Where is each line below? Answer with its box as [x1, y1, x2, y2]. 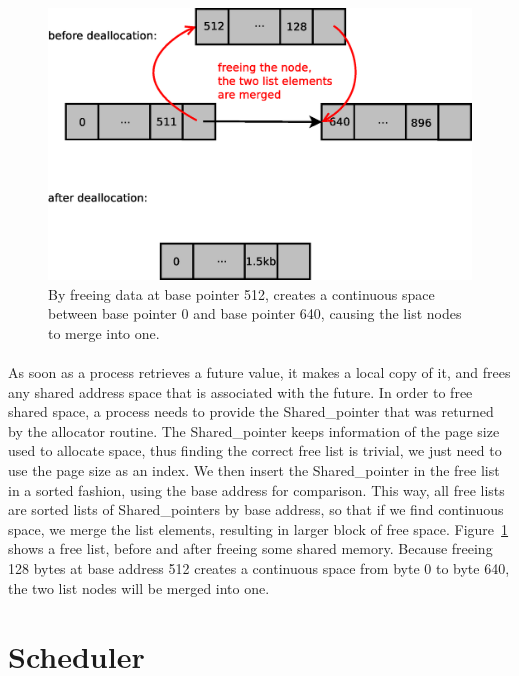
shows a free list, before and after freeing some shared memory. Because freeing [8, 538, 493, 559]
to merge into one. [48, 322, 160, 343]
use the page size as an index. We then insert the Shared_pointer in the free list [8, 459, 500, 480]
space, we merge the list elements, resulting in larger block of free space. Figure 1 [8, 518, 509, 539]
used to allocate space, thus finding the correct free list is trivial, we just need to [8, 440, 502, 461]
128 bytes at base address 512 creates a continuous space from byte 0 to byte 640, [8, 557, 510, 578]
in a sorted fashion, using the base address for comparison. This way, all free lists [8, 479, 505, 500]
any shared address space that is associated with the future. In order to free [8, 381, 473, 402]
